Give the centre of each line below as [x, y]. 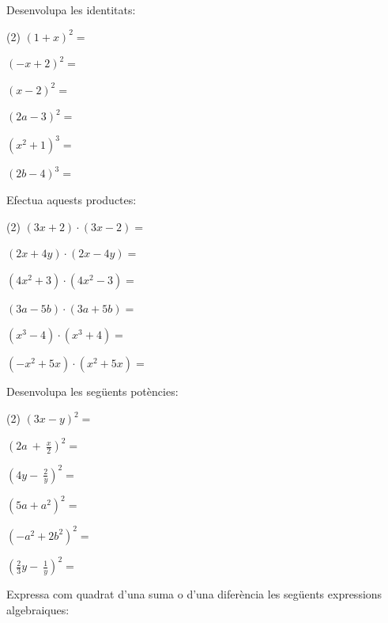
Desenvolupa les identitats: [71, 9]
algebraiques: [38, 609]
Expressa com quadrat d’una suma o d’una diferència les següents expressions [194, 594]
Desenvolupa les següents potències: [92, 391]
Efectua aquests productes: [72, 200]
